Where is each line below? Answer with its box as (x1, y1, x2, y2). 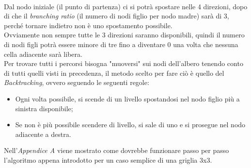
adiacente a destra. (15, 129, 71, 139)
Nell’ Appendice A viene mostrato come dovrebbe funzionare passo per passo (4, 145, 229, 155)
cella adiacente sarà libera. (4, 49, 82, 59)
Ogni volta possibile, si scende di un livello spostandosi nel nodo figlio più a (15, 93, 240, 103)
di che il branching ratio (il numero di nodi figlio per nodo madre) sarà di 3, (4, 11, 229, 21)
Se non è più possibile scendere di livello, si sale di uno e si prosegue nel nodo (15, 119, 246, 130)
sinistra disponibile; (15, 103, 73, 113)
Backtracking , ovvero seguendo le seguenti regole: (4, 77, 149, 87)
